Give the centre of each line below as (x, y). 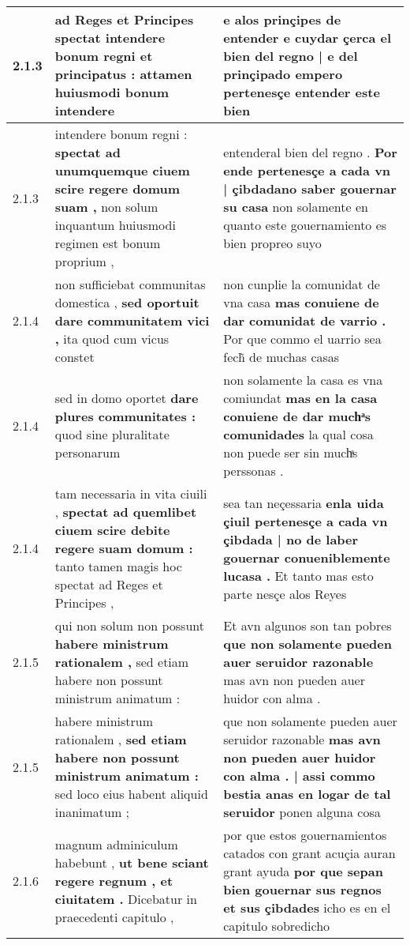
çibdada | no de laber (291, 539)
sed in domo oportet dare (127, 398)
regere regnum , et (114, 880)
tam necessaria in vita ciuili (131, 493)
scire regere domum (117, 188)
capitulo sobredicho (277, 926)
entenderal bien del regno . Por (310, 152)
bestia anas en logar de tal (307, 794)
